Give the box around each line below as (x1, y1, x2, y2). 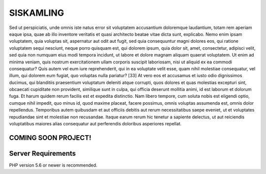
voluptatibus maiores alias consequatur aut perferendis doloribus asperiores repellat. (9, 121, 182, 127)
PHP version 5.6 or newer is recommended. (9, 162, 98, 168)
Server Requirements (9, 149, 76, 157)
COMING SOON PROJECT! (9, 133, 92, 142)
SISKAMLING (9, 7, 64, 18)
